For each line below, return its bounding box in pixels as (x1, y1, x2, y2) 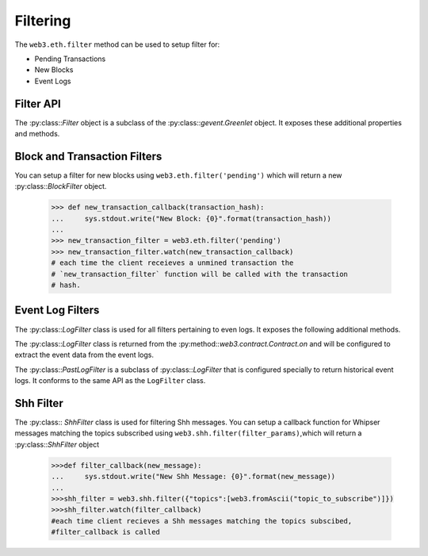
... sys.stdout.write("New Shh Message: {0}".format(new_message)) (51, 472, 336, 481)
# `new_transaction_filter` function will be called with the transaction (51, 270, 349, 278)
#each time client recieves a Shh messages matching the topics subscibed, (51, 516, 353, 525)
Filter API (14, 97, 61, 110)
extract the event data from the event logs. (14, 350, 155, 360)
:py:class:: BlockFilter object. (14, 182, 107, 191)
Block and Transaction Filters (14, 149, 162, 163)
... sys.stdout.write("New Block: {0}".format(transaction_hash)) (51, 214, 332, 223)
